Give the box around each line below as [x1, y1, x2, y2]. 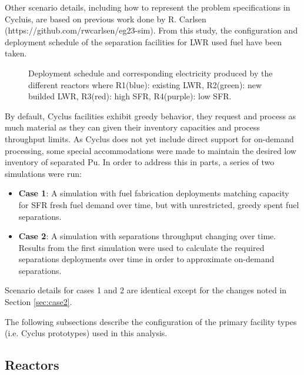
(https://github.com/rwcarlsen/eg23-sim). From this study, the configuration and [5, 24, 298, 36]
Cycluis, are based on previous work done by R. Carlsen [5, 12, 206, 25]
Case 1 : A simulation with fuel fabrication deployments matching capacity [18, 187, 289, 199]
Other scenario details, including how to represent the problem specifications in [5, 1, 290, 13]
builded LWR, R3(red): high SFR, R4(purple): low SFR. [28, 90, 232, 102]
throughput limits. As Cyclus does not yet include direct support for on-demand [5, 132, 294, 145]
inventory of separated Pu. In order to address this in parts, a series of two [5, 156, 275, 168]
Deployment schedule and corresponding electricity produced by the [28, 66, 273, 79]
